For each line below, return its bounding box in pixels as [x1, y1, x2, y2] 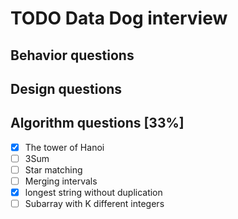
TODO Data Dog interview [10, 7, 228, 30]
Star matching [24, 163, 83, 176]
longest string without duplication [24, 187, 163, 199]
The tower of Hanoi [24, 141, 105, 153]
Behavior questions [10, 47, 135, 64]
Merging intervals [24, 175, 98, 187]
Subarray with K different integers [24, 198, 165, 210]
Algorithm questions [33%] [10, 115, 185, 132]
